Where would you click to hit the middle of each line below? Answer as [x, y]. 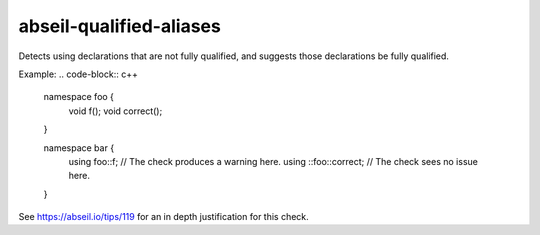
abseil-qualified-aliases [120, 26]
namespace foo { [79, 97]
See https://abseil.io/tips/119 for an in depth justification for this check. [163, 217]
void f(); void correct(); [115, 111]
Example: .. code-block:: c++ [78, 74]
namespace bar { [79, 147]
